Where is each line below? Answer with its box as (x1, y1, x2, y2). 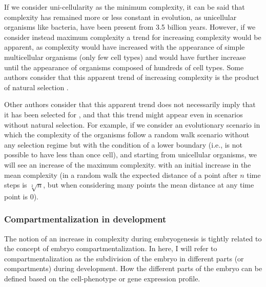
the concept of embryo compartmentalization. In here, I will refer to (4, 243, 217, 254)
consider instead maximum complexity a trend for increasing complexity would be (4, 31, 261, 42)
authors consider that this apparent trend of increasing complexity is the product (4, 72, 259, 83)
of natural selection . (4, 81, 69, 92)
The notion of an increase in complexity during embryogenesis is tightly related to (4, 233, 262, 243)
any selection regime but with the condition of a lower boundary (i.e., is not (4, 139, 243, 150)
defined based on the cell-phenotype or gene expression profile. (4, 273, 200, 284)
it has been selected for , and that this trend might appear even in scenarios (4, 109, 243, 119)
